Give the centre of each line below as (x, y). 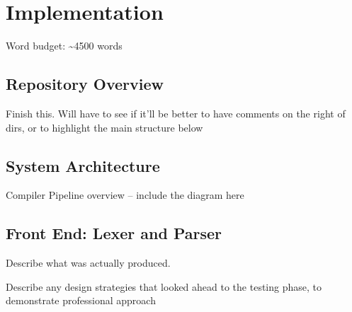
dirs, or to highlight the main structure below (104, 127)
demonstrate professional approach (81, 300)
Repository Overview (85, 84)
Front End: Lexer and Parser (114, 233)
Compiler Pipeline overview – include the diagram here (125, 195)
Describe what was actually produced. (88, 263)
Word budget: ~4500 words (64, 46)
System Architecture (83, 165)
